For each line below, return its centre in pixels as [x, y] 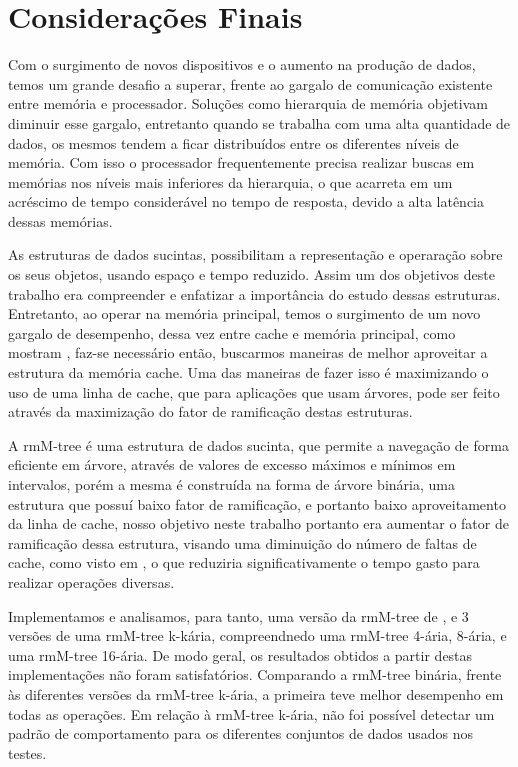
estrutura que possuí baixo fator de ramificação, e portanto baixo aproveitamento [257, 503]
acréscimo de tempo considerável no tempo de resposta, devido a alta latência [246, 201]
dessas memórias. [60, 220]
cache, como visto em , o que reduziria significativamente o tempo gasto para [244, 562]
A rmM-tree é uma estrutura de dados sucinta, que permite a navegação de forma [258, 444]
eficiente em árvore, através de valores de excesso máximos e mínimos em [232, 464]
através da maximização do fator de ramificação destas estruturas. [210, 411]
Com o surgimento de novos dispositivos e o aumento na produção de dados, [242, 64]
